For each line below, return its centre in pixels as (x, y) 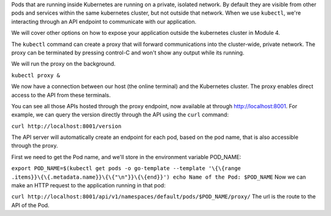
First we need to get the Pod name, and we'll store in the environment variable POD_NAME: (126, 157)
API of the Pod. (30, 205)
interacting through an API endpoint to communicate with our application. (104, 21)
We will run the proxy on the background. (63, 64)
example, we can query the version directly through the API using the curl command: (120, 115)
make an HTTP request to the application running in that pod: (88, 185)
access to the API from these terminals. (61, 95)
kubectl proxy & (36, 75)
